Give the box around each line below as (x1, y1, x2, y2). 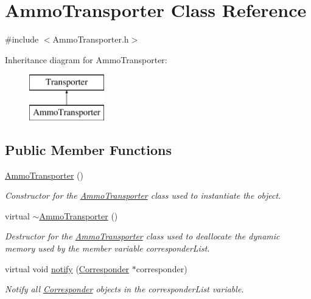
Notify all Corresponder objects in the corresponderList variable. (5, 283, 244, 295)
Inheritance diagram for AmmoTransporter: (5, 53, 167, 66)
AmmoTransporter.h (52, 33, 129, 46)
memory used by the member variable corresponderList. (5, 242, 210, 255)
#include (5, 33, 39, 46)
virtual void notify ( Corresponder (5, 262, 130, 275)
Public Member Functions (5, 140, 172, 159)
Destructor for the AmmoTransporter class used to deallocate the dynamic (5, 230, 280, 242)
